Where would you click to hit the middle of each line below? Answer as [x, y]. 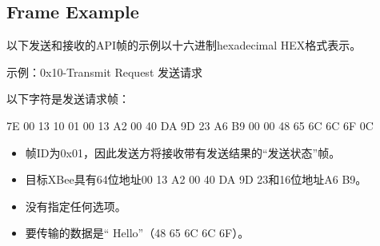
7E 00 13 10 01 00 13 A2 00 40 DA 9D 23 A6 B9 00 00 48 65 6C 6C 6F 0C [190, 125]
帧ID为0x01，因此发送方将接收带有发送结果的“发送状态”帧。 [183, 152]
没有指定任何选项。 [76, 206]
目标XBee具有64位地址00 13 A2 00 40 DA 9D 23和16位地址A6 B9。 [196, 179]
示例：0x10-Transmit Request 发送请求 [104, 71]
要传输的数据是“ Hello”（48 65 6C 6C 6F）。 [137, 233]
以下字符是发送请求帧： [68, 99]
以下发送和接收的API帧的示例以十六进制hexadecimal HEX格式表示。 [184, 45]
